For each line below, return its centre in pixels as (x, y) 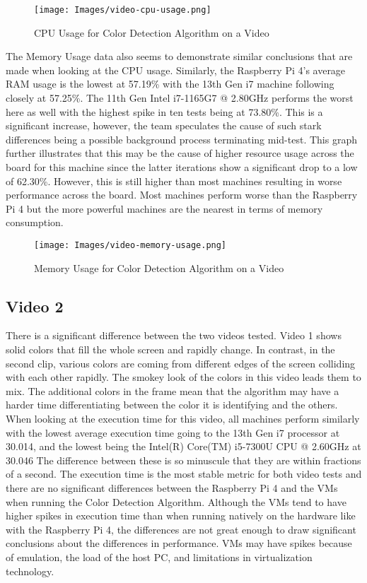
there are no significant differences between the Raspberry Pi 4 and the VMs (172, 487)
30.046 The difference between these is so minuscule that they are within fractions (183, 460)
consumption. (35, 222)
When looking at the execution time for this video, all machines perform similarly (183, 418)
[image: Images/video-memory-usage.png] (130, 245)
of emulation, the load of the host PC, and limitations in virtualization (159, 556)
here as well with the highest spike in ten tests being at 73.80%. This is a (164, 111)
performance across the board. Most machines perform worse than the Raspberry (182, 195)
